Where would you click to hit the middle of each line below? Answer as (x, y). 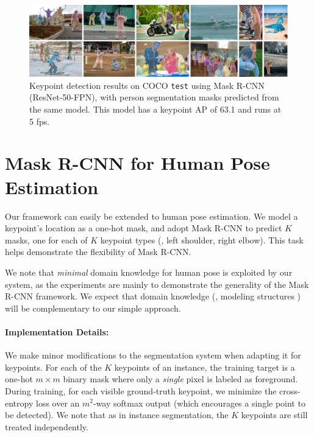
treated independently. (47, 426)
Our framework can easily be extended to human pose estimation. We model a (152, 216)
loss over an (58, 403)
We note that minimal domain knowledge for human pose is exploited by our (149, 272)
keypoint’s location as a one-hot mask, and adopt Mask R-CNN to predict (144, 228)
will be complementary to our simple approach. (93, 308)
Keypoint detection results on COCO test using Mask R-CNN (147, 85)
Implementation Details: (57, 331)
